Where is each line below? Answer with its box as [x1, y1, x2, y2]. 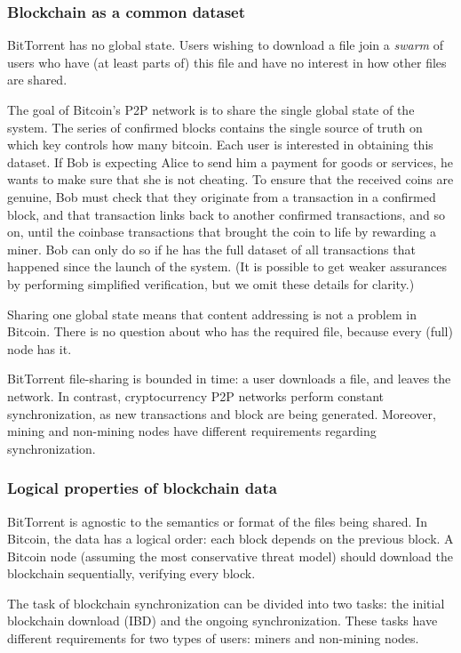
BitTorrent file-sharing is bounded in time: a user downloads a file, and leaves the [7, 369, 451, 388]
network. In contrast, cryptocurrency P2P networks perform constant [7, 386, 385, 405]
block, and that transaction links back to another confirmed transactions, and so [7, 205, 445, 223]
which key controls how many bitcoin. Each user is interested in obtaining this [7, 135, 433, 154]
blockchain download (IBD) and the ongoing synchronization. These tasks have [7, 611, 438, 630]
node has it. [7, 339, 72, 358]
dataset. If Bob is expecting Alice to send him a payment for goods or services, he [7, 152, 453, 171]
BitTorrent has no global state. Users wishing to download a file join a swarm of [7, 36, 443, 54]
